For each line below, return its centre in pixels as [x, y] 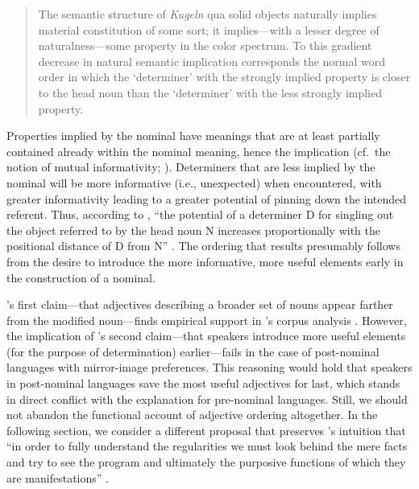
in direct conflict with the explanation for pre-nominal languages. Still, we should [207, 399]
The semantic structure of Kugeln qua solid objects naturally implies [207, 14]
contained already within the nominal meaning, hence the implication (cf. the [199, 151]
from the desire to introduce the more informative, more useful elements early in [205, 261]
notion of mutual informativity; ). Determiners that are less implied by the [191, 167]
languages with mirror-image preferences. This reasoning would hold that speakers [209, 367]
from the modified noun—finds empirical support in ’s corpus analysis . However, [207, 320]
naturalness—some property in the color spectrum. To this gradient [205, 45]
